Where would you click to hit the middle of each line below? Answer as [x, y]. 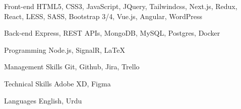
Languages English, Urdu [43, 100]
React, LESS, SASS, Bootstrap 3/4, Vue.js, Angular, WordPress [103, 16]
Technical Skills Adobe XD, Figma [57, 83]
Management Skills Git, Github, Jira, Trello [72, 67]
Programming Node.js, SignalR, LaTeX [65, 49]
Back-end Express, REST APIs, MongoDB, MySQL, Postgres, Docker [112, 33]
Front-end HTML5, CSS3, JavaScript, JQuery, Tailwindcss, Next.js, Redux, [121, 6]
